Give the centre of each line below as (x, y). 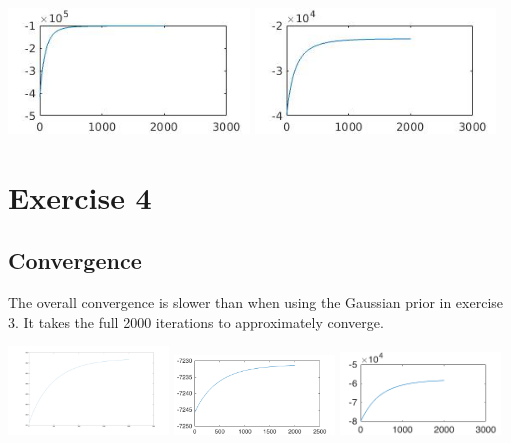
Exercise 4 (80, 196)
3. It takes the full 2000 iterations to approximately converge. (196, 321)
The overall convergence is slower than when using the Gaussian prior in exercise (256, 302)
